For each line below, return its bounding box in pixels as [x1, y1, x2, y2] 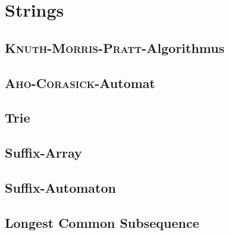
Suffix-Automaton [5, 178, 116, 196]
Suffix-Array [5, 143, 82, 162]
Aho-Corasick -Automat [5, 73, 155, 92]
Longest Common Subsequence [5, 213, 199, 231]
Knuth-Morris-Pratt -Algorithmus [5, 38, 225, 57]
